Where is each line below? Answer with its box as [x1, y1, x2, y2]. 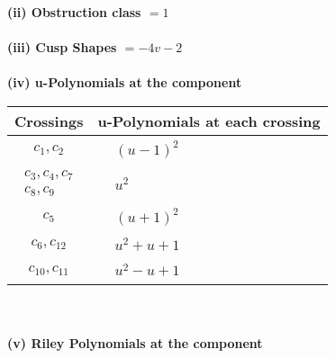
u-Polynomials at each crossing [97, 110, 321, 131]
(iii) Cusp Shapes [7, 38, 117, 57]
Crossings [14, 110, 84, 131]
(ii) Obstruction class [7, 3, 141, 21]
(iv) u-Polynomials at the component [7, 73, 242, 92]
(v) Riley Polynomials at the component [7, 334, 263, 352]
